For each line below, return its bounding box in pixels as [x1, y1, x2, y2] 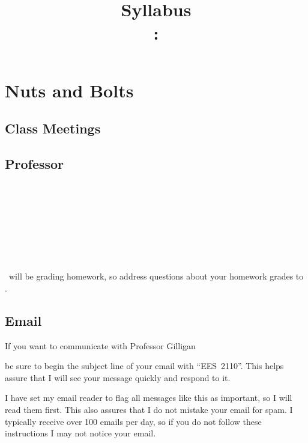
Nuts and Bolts [5, 78, 134, 102]
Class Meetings [5, 119, 101, 138]
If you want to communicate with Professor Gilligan [5, 339, 196, 352]
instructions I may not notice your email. [5, 427, 156, 439]
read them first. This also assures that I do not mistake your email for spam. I [5, 403, 293, 416]
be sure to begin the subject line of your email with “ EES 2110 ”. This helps [5, 359, 284, 372]
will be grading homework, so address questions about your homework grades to [8, 270, 304, 283]
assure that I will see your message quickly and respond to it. [5, 371, 231, 383]
